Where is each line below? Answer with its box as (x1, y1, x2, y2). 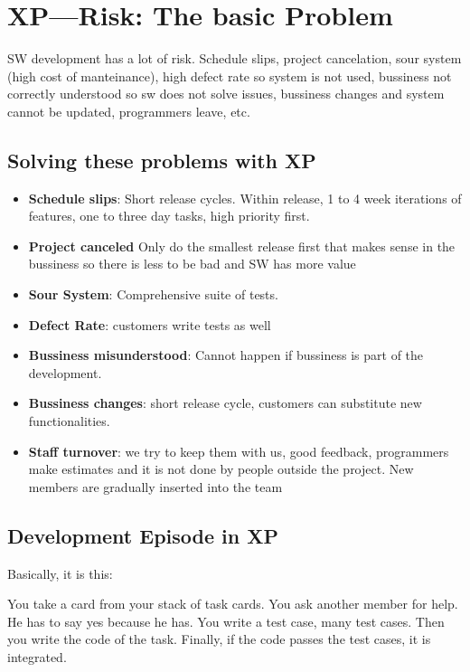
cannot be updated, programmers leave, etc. (7, 101, 250, 120)
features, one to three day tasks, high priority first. (28, 206, 310, 225)
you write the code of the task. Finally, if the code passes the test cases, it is (7, 629, 431, 648)
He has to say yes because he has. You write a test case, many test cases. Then (7, 611, 445, 630)
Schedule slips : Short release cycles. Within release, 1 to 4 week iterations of (28, 188, 462, 207)
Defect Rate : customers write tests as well (28, 315, 271, 334)
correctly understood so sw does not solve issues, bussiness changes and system (7, 84, 445, 103)
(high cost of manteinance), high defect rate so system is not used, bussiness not (7, 66, 452, 85)
